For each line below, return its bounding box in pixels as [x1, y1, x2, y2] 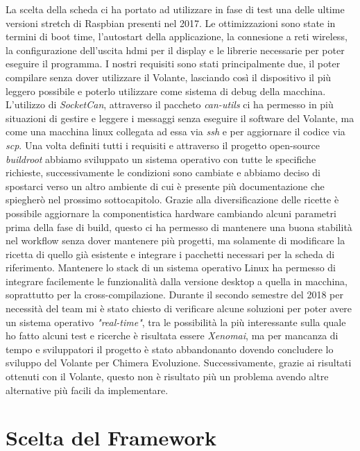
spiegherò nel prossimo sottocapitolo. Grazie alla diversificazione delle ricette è [6, 192, 339, 207]
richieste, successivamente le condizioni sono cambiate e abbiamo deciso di [6, 165, 320, 180]
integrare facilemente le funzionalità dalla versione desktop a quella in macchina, [6, 273, 348, 288]
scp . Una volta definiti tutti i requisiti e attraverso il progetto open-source [6, 137, 320, 152]
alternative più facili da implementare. [6, 382, 169, 397]
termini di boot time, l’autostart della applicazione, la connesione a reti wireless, [6, 29, 348, 44]
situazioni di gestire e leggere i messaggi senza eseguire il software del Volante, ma [6, 110, 354, 125]
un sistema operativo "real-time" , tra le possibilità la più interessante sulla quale [6, 314, 346, 329]
